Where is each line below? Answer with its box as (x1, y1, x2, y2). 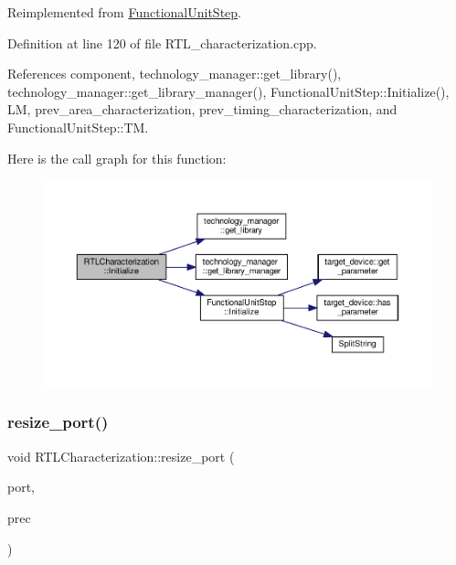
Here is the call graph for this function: (7, 148, 227, 167)
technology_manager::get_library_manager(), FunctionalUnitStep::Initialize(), (7, 81, 450, 101)
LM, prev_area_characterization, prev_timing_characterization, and (7, 100, 398, 119)
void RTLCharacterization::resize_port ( (7, 446, 235, 465)
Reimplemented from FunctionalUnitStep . (7, 3, 241, 21)
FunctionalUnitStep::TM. (7, 117, 149, 136)
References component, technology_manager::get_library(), (7, 64, 342, 83)
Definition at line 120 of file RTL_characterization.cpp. (7, 33, 317, 52)
